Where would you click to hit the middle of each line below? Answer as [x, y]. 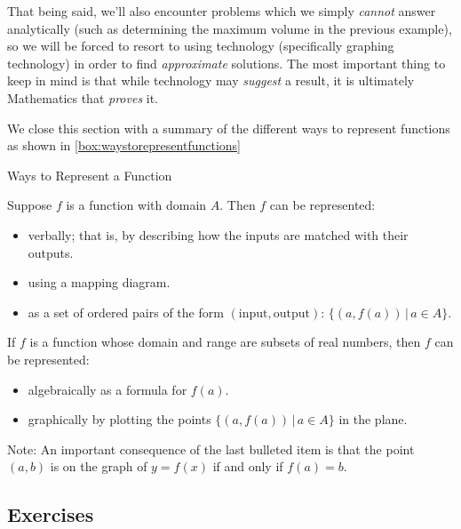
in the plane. [373, 419]
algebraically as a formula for [107, 389]
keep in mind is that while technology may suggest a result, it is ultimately [211, 80]
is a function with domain [136, 205]
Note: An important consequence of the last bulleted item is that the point [211, 449]
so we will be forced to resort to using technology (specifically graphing [201, 46]
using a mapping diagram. [99, 282]
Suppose [30, 205]
